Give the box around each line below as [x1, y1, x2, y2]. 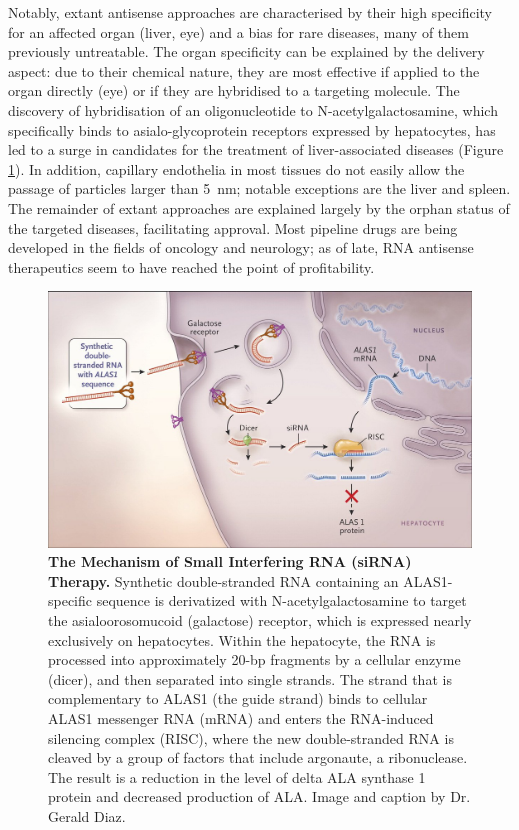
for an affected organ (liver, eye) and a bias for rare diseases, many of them [8, 21, 469, 42]
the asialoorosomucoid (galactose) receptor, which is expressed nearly [48, 609, 472, 630]
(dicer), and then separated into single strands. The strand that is [48, 668, 452, 689]
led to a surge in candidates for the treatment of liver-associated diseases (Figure [8, 139, 504, 160]
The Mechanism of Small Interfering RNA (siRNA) [48, 551, 412, 572]
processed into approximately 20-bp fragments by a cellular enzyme [48, 649, 461, 670]
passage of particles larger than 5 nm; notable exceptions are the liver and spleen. [8, 178, 511, 199]
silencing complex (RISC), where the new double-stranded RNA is [48, 727, 454, 748]
